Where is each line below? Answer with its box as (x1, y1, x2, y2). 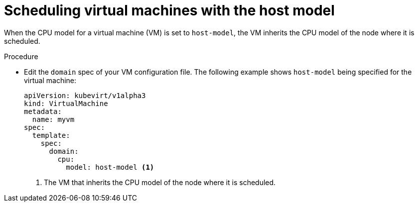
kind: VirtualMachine (24, 99, 108, 107)
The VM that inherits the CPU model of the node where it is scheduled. (44, 178, 276, 187)
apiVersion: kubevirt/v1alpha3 (24, 91, 146, 100)
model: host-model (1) (66, 163, 154, 171)
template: (32, 131, 70, 139)
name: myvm (32, 115, 75, 123)
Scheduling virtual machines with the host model (4, 2, 335, 19)
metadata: (24, 107, 62, 115)
